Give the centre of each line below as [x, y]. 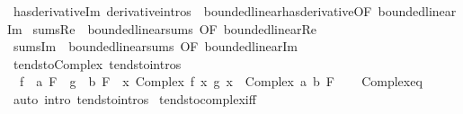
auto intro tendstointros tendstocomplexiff [134, 98]
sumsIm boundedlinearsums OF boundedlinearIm [156, 46]
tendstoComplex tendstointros [97, 63]
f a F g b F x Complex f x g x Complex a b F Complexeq [221, 81]
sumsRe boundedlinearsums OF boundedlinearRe [175, 28]
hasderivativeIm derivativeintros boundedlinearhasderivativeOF [192, 11]
